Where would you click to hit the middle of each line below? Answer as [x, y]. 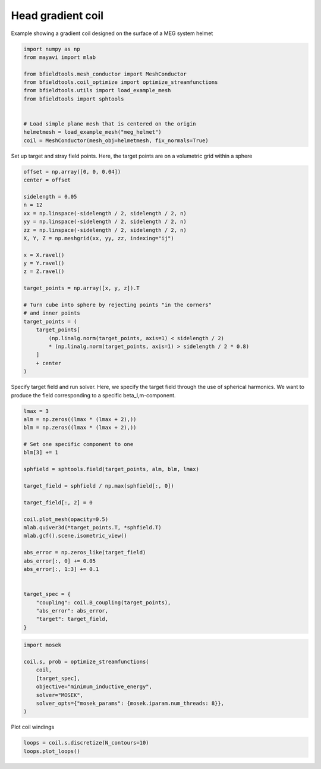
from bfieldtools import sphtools [74, 99]
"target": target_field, [72, 619]
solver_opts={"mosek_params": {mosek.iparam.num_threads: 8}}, [130, 703]
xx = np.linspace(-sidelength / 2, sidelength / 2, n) [105, 213]
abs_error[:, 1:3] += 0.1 [61, 569]
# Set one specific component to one [78, 444]
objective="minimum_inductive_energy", [94, 687]
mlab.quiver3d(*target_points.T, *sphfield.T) [92, 527]
